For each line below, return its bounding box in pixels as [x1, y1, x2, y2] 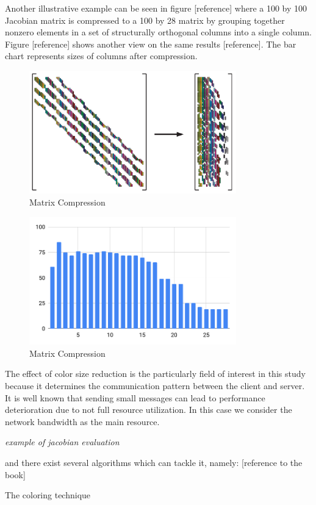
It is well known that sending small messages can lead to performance [5, 391, 265, 404]
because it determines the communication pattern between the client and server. [5, 379, 305, 392]
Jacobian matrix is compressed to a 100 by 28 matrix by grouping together [5, 13, 285, 26]
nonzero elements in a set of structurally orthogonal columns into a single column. [5, 26, 312, 38]
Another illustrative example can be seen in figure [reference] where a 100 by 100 [5, 2, 307, 14]
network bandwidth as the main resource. [5, 415, 160, 428]
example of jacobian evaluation [5, 435, 120, 448]
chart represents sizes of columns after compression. [5, 49, 198, 62]
